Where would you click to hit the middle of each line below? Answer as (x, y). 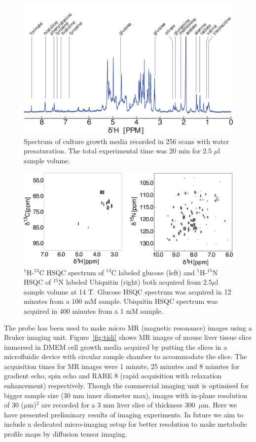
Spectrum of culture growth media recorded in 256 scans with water (127, 141)
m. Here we (220, 405)
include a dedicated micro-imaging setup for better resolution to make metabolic (126, 424)
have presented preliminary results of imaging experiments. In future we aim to (124, 414)
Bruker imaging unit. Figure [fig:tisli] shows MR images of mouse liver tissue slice (128, 337)
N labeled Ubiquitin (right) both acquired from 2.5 (135, 282)
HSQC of (37, 282)
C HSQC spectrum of (72, 272)
